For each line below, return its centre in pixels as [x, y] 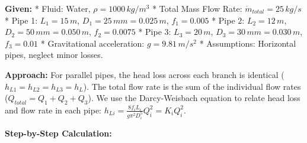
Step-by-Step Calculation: [58, 133]
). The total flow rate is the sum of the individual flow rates [192, 86]
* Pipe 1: [21, 20]
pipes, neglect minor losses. [54, 55]
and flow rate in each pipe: [53, 110]
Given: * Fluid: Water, [48, 8]
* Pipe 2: [228, 20]
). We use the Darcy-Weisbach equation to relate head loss [194, 98]
